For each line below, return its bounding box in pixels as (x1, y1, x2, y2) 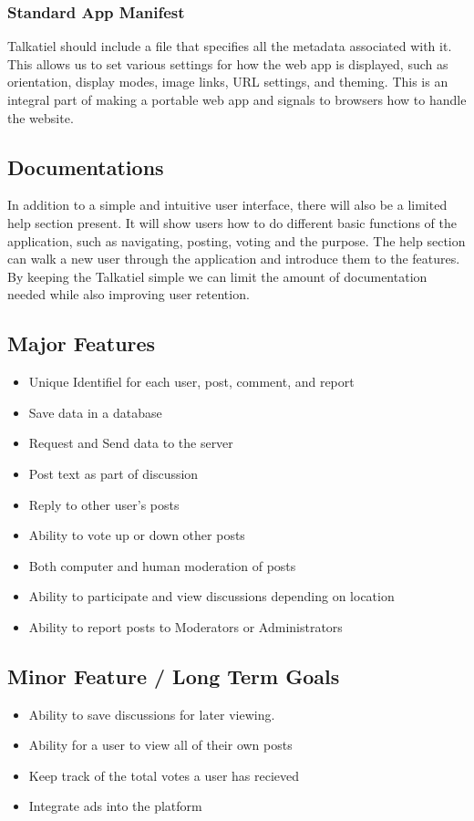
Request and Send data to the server (28, 433, 233, 452)
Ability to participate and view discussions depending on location (28, 587, 395, 606)
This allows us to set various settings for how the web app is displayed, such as (7, 54, 448, 73)
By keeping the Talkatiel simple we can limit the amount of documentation (7, 266, 428, 286)
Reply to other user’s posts (28, 494, 180, 514)
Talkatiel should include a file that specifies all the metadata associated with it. (7, 36, 452, 56)
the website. (7, 108, 74, 127)
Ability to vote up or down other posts (28, 525, 245, 545)
